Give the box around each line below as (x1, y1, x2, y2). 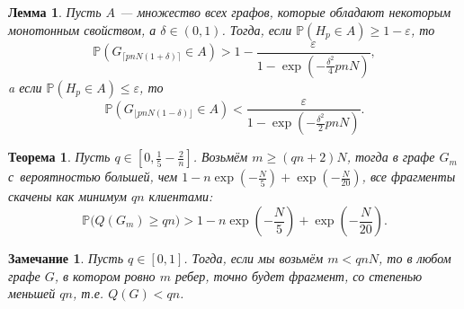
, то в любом (379, 249, 451, 267)
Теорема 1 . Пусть (8, 147, 111, 166)
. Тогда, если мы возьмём (183, 249, 324, 267)
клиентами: (148, 187, 213, 206)
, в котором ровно (54, 266, 156, 285)
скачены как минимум (8, 187, 127, 206)
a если (8, 77, 42, 96)
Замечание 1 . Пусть (8, 249, 124, 267)
